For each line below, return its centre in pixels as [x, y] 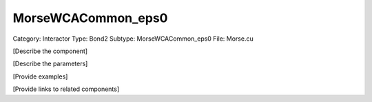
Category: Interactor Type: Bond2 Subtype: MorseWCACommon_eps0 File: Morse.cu [133, 39]
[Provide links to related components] [66, 89]
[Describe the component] [50, 51]
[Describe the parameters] [50, 64]
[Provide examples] [40, 76]
